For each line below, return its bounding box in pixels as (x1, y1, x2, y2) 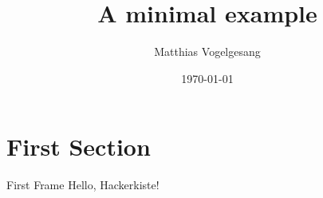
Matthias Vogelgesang (154, 43, 261, 60)
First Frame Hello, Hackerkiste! (6, 176, 160, 193)
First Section (6, 130, 151, 163)
